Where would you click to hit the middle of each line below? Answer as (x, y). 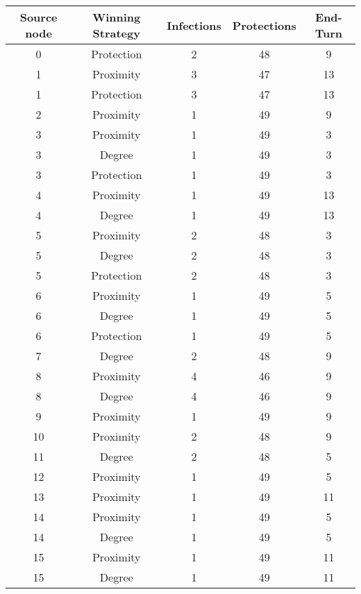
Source (39, 17)
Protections (264, 25)
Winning (117, 17)
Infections (194, 25)
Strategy (116, 33)
